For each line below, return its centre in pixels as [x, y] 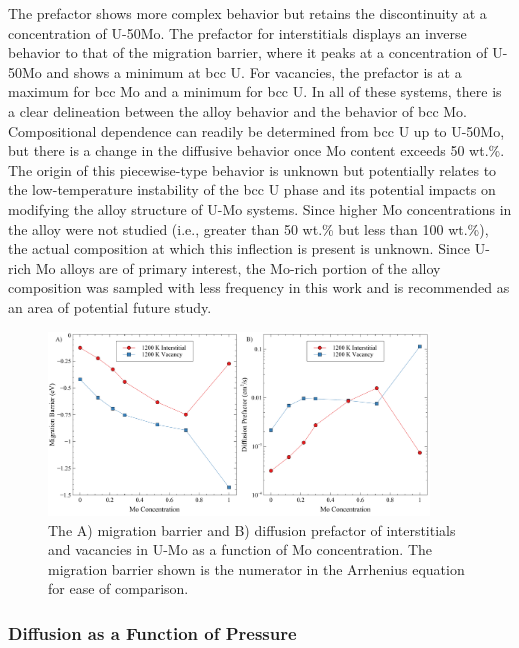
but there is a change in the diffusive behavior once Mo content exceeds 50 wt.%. [256, 150]
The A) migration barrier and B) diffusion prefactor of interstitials [252, 529]
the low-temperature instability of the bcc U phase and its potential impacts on [252, 189]
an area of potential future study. [110, 306]
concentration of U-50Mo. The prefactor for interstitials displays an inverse [237, 32]
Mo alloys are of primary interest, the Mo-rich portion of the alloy [238, 267]
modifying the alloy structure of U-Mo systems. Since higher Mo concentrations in [260, 208]
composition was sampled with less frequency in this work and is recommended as [259, 287]
